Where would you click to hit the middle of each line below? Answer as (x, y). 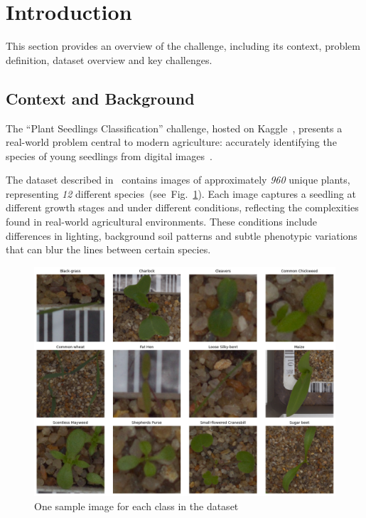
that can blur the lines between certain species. (108, 249)
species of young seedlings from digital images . (109, 155)
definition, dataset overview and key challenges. (109, 59)
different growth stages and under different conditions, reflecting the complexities (182, 207)
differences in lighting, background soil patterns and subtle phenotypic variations (182, 235)
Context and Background (100, 98)
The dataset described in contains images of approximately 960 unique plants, (178, 180)
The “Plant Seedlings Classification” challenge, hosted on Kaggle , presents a (174, 128)
